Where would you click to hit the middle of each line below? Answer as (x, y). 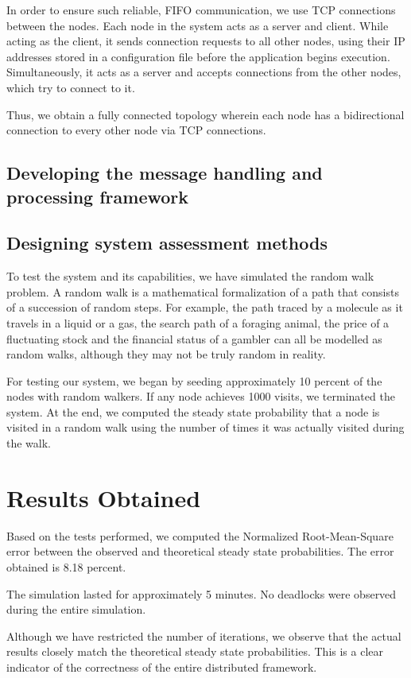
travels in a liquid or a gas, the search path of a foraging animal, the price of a (198, 322)
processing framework (98, 196)
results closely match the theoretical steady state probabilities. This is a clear (195, 651)
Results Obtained (104, 497)
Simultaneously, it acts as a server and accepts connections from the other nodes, (204, 72)
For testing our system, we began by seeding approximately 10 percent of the (194, 380)
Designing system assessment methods (167, 243)
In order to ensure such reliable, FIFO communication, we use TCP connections (201, 10)
